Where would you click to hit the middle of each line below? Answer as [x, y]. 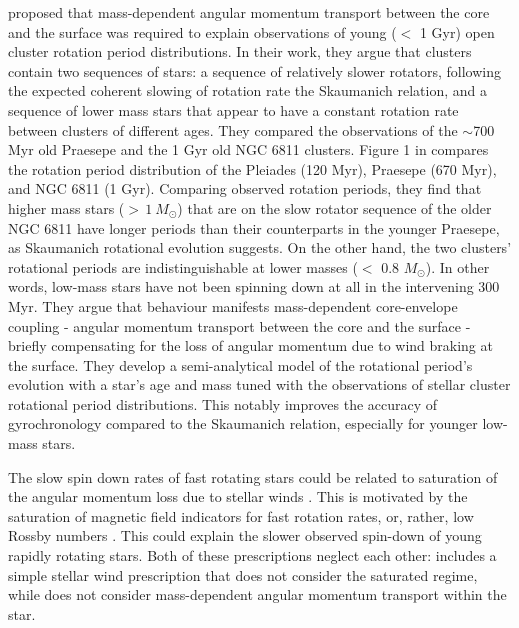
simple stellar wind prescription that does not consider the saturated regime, [243, 574]
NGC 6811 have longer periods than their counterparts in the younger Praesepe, [254, 227]
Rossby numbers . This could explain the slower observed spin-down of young [245, 535]
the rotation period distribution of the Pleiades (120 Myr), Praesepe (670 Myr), [252, 168]
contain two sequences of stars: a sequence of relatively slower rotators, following [255, 70]
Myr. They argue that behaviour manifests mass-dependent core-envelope [233, 305]
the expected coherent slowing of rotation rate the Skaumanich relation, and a [247, 90]
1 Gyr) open [457, 31]
